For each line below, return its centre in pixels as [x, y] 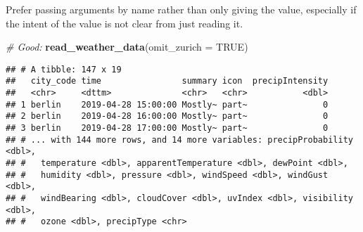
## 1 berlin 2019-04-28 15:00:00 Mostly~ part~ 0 [167, 104]
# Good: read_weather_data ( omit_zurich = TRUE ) [127, 47]
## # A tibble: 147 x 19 [64, 69]
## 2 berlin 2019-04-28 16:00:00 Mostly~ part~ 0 [167, 116]
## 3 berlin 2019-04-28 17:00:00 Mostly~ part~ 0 [167, 128]
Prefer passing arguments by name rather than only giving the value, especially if [181, 9]
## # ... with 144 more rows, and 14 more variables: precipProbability [179, 140]
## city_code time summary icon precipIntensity [167, 81]
